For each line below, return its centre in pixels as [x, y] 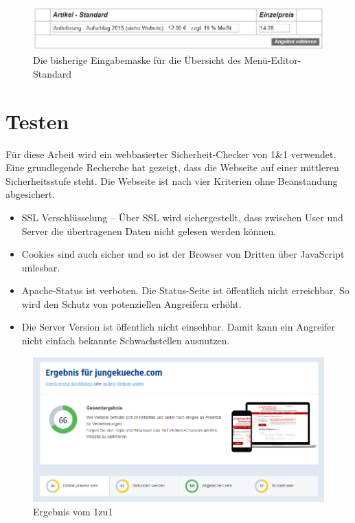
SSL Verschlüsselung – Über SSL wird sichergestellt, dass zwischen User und [182, 217]
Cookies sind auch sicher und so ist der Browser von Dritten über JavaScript [183, 254]
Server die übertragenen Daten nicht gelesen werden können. [149, 231]
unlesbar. [41, 267]
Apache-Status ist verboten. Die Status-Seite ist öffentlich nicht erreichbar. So [185, 290]
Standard [53, 73]
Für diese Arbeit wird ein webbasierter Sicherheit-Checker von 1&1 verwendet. [171, 154]
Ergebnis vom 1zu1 [73, 511]
